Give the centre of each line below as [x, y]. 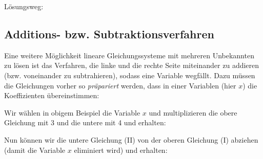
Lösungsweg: [24, 6]
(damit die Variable [35, 150]
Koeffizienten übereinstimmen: [52, 95]
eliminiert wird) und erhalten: [121, 150]
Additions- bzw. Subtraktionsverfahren [109, 33]
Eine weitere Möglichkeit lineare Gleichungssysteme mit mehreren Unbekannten [129, 55]
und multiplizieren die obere [193, 112]
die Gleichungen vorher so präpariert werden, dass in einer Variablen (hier [120, 85]
